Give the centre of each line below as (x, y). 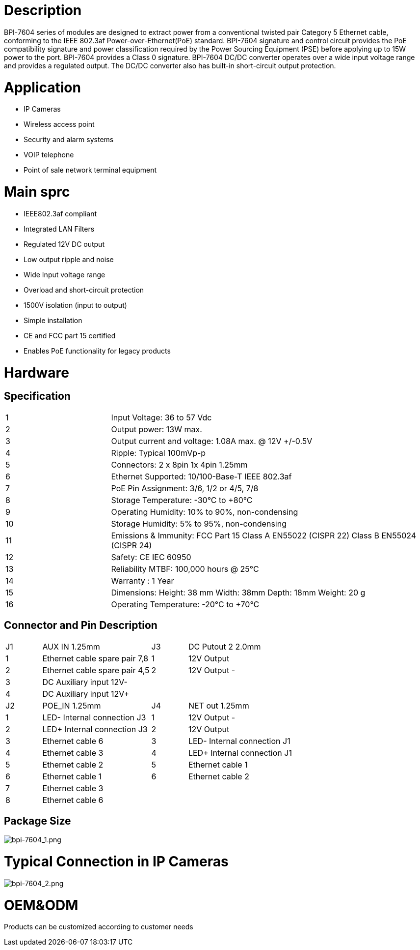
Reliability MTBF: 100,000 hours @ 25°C (185, 569)
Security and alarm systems (69, 140)
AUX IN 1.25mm (71, 646)
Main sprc (37, 192)
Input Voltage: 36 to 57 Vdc (161, 417)
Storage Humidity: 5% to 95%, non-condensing (199, 523)
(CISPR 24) (131, 545)
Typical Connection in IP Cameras (116, 862)
